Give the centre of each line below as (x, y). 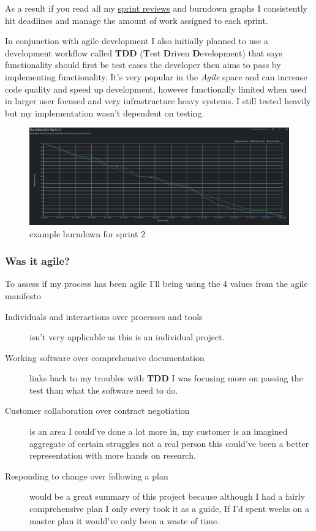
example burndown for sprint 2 (88, 233)
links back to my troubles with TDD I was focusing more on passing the (166, 378)
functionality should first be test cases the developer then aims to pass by (143, 65)
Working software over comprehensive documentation (105, 357)
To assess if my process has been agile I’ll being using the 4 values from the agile (156, 284)
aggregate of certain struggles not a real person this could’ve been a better (169, 443)
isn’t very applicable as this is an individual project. (127, 337)
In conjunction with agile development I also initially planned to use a (137, 41)
